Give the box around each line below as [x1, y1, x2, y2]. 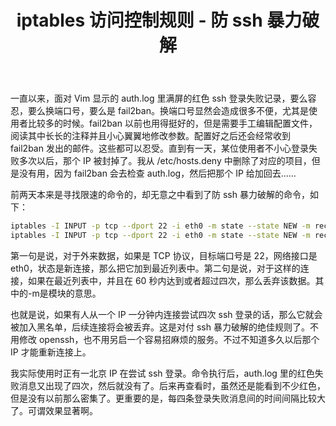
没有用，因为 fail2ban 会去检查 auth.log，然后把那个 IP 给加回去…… [18, 167, 297, 180]
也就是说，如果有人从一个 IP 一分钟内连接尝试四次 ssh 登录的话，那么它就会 [10, 308, 323, 320]
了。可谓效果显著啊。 [10, 404, 98, 416]
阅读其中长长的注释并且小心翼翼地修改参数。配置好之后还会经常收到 [10, 130, 291, 142]
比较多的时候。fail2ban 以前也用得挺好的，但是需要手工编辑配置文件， [27, 117, 318, 130]
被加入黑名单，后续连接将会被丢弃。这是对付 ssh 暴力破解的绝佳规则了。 [10, 321, 310, 333]
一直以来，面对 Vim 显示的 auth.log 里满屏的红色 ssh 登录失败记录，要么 [10, 92, 308, 105]
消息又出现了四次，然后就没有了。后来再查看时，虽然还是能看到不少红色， [18, 379, 326, 391]
